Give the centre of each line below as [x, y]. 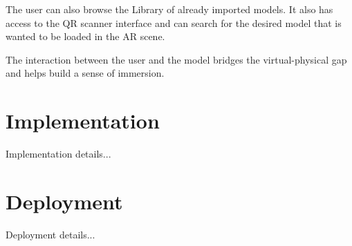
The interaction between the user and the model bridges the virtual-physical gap [176, 59]
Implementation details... [58, 154]
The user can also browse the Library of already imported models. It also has [169, 9]
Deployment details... [50, 234]
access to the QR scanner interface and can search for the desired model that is [174, 22]
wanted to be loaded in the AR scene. [85, 36]
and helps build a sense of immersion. [85, 73]
